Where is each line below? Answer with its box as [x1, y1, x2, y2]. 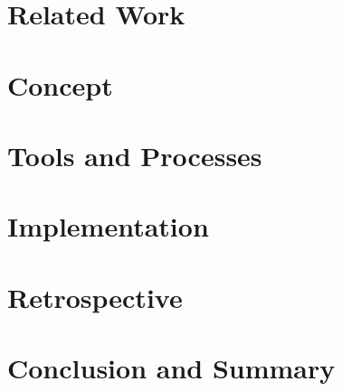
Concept [7, 66, 113, 103]
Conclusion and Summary [7, 349, 336, 386]
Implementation [7, 208, 209, 245]
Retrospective [7, 278, 183, 315]
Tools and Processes [7, 136, 262, 173]
